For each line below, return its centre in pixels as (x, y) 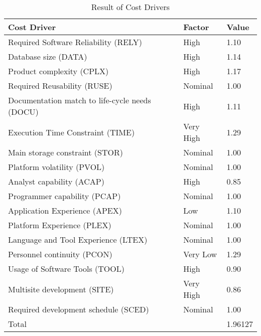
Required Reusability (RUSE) (60, 86)
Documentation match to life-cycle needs (80, 100)
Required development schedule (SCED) (79, 309)
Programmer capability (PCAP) (64, 196)
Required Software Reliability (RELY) (75, 42)
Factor (196, 27)
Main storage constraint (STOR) (66, 152)
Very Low (200, 254)
